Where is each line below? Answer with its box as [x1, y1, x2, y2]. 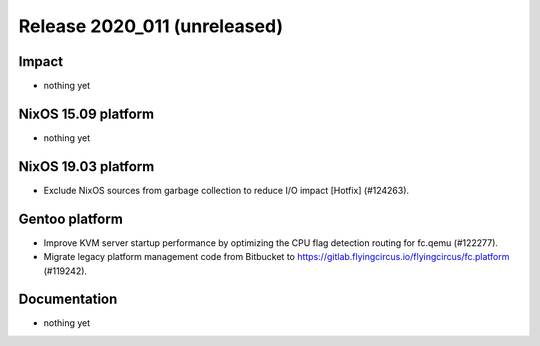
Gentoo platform [18, 210, 124, 227]
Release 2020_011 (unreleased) [18, 15, 284, 37]
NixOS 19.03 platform [18, 158, 155, 175]
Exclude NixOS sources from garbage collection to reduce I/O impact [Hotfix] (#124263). [43, 184, 410, 196]
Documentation [18, 291, 118, 308]
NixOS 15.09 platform [18, 105, 155, 122]
